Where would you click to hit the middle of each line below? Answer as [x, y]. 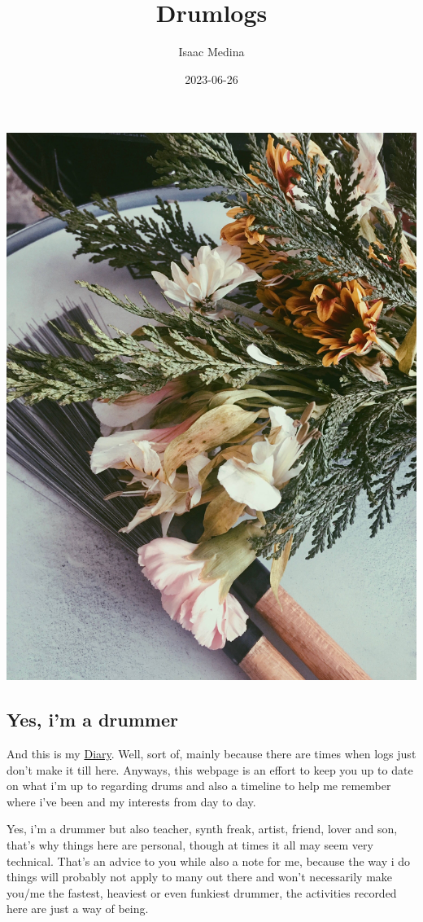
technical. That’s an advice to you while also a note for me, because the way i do [209, 861]
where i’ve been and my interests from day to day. [131, 801]
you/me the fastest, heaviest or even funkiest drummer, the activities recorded [202, 892]
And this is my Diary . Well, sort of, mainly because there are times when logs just [211, 754]
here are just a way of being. [78, 909]
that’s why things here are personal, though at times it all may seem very [190, 845]
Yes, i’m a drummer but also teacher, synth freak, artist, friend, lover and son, [202, 829]
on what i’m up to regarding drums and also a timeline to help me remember [199, 786]
